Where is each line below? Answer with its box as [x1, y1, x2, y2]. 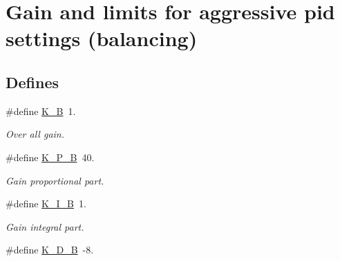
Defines [6, 71, 59, 92]
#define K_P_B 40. [6, 149, 95, 164]
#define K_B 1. [6, 103, 76, 118]
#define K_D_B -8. [6, 242, 94, 257]
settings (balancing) [6, 24, 198, 52]
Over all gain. [6, 127, 65, 141]
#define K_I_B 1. [6, 196, 86, 211]
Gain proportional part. [6, 173, 104, 187]
